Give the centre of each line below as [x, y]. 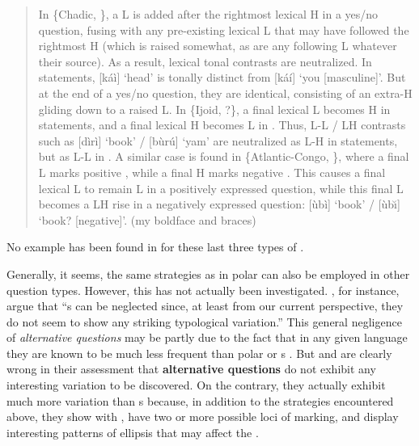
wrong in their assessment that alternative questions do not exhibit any [191, 369]
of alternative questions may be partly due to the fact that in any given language [207, 337]
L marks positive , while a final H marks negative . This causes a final [212, 172]
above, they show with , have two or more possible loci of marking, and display [203, 417]
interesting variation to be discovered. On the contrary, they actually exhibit [196, 385]
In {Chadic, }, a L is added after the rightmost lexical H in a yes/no [208, 14]
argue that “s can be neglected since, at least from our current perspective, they [205, 306]
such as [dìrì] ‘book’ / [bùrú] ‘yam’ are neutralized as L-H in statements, [218, 140]
